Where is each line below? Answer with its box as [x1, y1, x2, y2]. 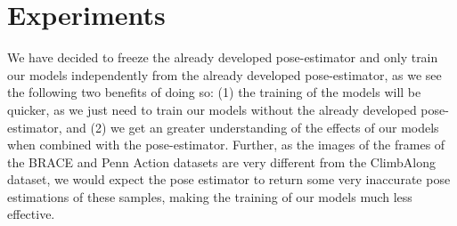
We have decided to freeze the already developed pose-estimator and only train [7, 48, 438, 67]
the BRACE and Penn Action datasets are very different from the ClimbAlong [7, 152, 436, 171]
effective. [7, 205, 55, 223]
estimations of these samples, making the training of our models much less [7, 187, 412, 206]
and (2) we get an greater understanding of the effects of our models [66, 117, 439, 136]
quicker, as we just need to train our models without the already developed [7, 100, 417, 118]
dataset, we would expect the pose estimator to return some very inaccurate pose [7, 170, 451, 189]
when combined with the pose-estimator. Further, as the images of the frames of [7, 135, 445, 154]
